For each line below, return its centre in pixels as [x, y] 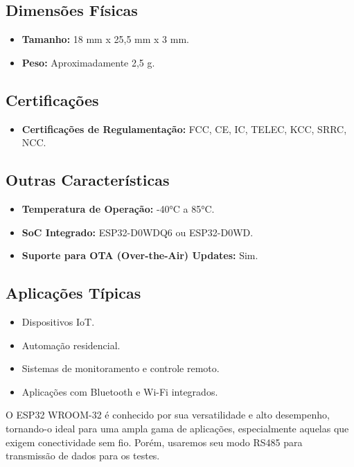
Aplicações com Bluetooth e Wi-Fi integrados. [120, 391]
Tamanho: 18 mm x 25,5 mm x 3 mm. [105, 39]
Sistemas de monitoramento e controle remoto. [121, 368]
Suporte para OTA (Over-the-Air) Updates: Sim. [140, 255]
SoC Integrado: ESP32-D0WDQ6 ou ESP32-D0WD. [138, 232]
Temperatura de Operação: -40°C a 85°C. [118, 208]
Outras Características [88, 180]
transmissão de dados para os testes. [83, 456]
